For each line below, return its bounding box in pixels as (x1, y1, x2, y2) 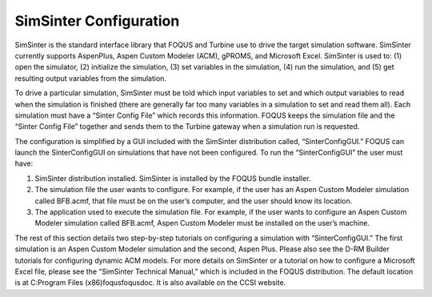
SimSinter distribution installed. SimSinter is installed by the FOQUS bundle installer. (34, 173, 311, 183)
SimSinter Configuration (14, 12, 180, 30)
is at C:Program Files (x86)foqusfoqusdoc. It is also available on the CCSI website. (14, 278, 286, 287)
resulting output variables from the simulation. (14, 73, 167, 83)
